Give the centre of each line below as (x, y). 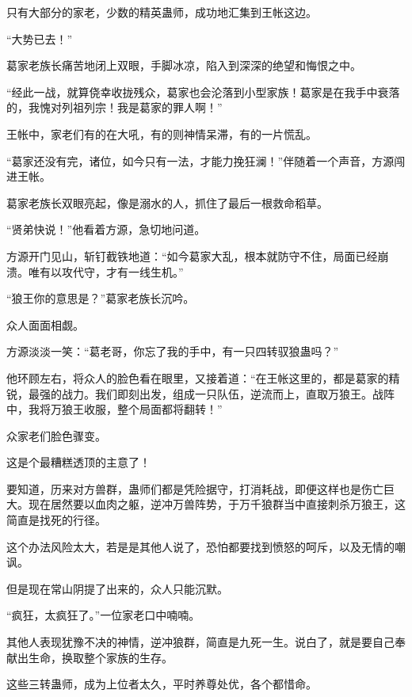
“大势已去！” (40, 38)
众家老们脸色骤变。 (56, 435)
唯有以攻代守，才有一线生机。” (106, 271)
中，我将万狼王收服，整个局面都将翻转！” (114, 409)
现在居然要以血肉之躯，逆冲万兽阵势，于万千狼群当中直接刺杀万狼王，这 (217, 504)
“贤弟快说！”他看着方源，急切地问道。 (106, 229)
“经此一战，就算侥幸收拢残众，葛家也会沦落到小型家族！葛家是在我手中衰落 (203, 91)
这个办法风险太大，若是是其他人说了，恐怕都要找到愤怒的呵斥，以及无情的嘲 (206, 546)
